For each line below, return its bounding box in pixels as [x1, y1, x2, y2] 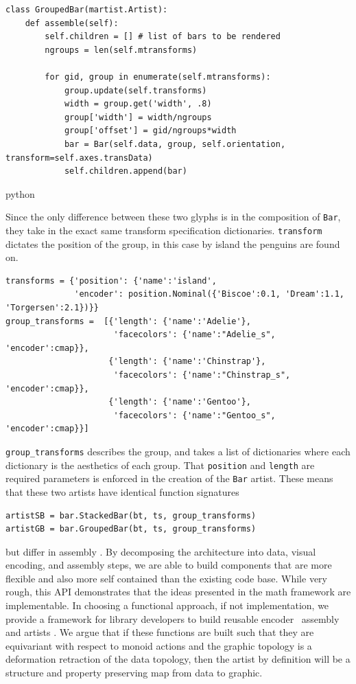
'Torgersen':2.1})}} [5, 303, 99, 312]
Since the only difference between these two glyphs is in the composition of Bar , [5, 209, 341, 224]
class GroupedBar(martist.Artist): [5, 5, 168, 14]
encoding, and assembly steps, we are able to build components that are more [5, 558, 332, 572]
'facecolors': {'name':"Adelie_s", [113, 330, 276, 340]
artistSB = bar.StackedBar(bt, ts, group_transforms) [5, 510, 257, 521]
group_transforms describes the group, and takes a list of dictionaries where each [5, 444, 351, 458]
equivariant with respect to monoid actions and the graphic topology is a [5, 638, 312, 652]
